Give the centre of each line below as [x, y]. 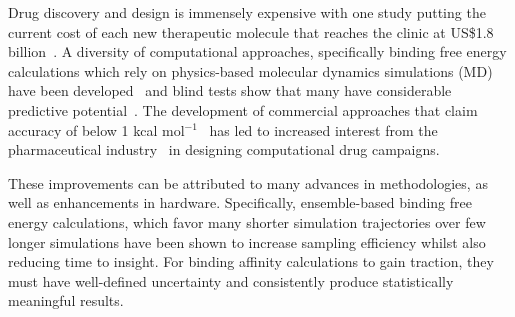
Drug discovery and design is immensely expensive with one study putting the [247, 12]
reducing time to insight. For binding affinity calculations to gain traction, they [251, 261]
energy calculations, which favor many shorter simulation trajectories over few [247, 221]
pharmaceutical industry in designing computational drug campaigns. [224, 149]
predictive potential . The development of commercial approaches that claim [243, 109]
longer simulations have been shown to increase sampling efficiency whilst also [247, 241]
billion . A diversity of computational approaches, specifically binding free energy [257, 51]
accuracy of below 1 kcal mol [96, 129]
